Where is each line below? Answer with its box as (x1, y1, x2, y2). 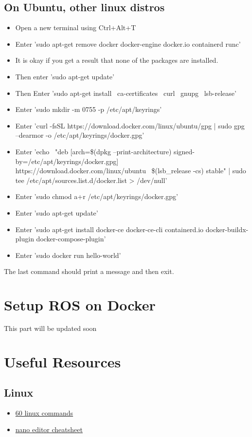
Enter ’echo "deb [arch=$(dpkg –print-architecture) (15, 146, 172, 156)
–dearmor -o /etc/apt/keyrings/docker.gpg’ (15, 130, 144, 140)
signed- (174, 146, 195, 156)
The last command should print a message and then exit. (4, 266, 174, 276)
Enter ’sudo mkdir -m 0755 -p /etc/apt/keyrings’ (15, 104, 162, 114)
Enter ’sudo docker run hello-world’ (15, 250, 121, 260)
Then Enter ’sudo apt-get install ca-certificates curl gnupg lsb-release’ (15, 88, 236, 98)
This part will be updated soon (4, 323, 97, 333)
